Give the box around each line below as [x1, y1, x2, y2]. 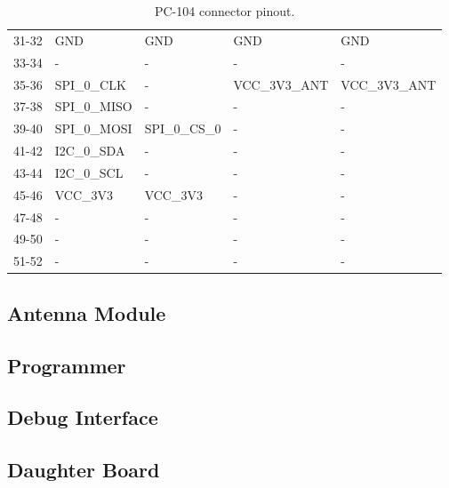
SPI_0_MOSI [54, 119, 132, 138]
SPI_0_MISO [54, 97, 132, 116]
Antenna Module [7, 299, 166, 326]
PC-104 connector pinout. [154, 2, 295, 20]
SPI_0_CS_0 [144, 119, 221, 138]
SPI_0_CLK [54, 75, 126, 93]
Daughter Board [7, 456, 160, 484]
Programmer [7, 351, 126, 379]
